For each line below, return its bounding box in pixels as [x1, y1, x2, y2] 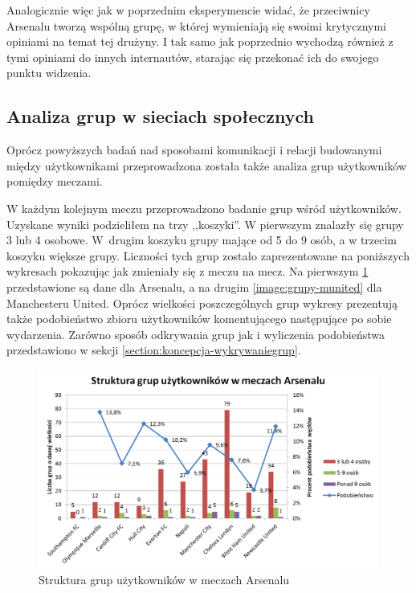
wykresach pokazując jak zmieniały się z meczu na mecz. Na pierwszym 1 [6, 263, 369, 280]
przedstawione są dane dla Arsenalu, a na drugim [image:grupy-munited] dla [6, 278, 382, 295]
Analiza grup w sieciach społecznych [6, 104, 315, 129]
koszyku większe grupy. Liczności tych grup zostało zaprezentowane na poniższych [6, 247, 410, 264]
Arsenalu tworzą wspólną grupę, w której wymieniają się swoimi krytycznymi [6, 17, 386, 34]
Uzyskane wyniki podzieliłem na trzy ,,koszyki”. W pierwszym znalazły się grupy [6, 215, 404, 232]
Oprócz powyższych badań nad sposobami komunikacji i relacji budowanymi [6, 141, 382, 158]
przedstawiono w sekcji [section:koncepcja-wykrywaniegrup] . [6, 341, 301, 358]
